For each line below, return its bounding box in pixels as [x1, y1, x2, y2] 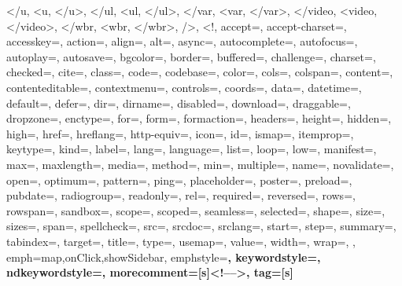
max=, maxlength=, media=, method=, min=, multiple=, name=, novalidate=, [6, 156, 394, 172]
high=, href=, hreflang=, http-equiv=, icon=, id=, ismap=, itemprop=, [6, 125, 354, 141]
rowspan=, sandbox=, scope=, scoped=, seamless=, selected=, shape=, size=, [6, 202, 385, 218]
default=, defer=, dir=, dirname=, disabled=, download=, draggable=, [6, 94, 351, 111]
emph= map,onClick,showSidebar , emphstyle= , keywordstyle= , [6, 248, 321, 265]
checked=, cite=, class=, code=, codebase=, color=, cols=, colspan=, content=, [6, 64, 393, 80]
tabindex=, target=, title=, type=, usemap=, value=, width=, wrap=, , [6, 233, 356, 249]
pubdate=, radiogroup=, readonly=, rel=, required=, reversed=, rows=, [6, 187, 356, 203]
